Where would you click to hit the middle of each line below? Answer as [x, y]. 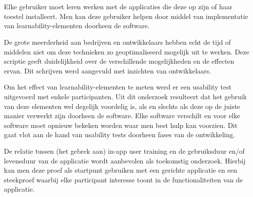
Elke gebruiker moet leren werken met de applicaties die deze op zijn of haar [118, 7]
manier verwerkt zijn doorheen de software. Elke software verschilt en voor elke [122, 116]
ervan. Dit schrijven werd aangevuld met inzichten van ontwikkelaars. [108, 70]
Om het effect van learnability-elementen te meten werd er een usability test [118, 87]
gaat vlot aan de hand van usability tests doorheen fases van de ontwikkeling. [120, 134]
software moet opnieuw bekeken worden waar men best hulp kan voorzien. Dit [121, 125]
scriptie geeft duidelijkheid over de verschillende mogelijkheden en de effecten [119, 61]
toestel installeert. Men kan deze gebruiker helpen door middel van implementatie [126, 16]
